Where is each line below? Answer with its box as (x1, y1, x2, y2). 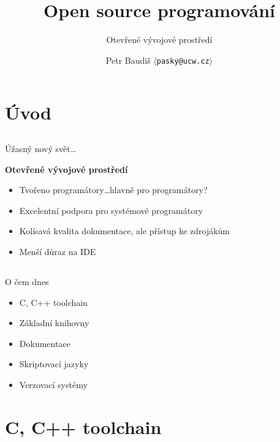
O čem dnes (5, 275, 49, 288)
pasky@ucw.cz (156, 56, 210, 66)
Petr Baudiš (105, 53, 151, 66)
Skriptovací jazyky (19, 357, 89, 370)
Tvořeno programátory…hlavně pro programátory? (19, 183, 208, 196)
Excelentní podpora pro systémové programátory (19, 204, 203, 216)
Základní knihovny (19, 316, 89, 329)
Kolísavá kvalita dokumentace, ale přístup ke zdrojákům (19, 224, 230, 237)
